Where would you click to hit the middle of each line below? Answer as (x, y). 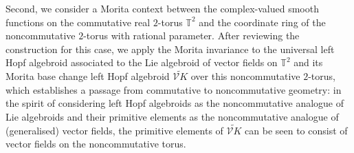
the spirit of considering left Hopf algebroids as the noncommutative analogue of (175, 103)
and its (308, 62)
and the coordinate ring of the (262, 22)
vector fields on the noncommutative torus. (96, 144)
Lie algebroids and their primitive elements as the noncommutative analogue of (172, 116)
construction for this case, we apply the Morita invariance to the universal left (170, 49)
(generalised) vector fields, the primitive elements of (114, 130)
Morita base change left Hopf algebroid (88, 76)
